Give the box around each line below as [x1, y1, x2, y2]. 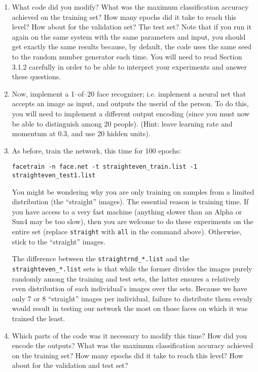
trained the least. [12, 313, 65, 323]
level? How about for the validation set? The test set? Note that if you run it [12, 21, 252, 32]
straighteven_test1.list [12, 171, 96, 179]
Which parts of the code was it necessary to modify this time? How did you [12, 330, 247, 340]
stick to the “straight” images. [12, 236, 105, 246]
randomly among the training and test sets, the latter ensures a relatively [12, 273, 240, 284]
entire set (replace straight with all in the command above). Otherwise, [12, 226, 242, 236]
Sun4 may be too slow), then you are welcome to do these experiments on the [12, 216, 253, 227]
